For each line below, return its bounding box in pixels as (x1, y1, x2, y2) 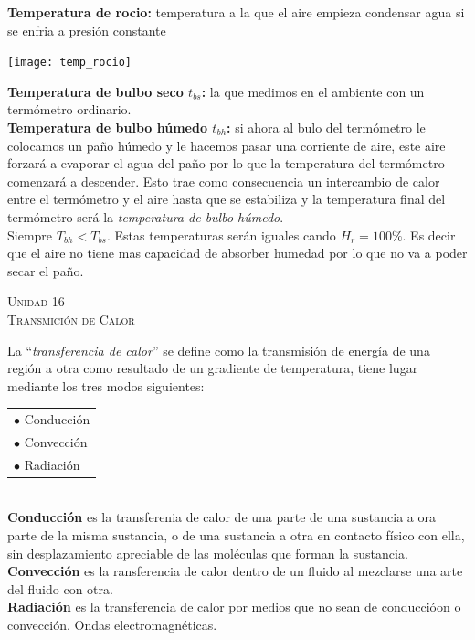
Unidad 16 (7, 292, 65, 311)
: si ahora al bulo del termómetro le (227, 118, 426, 137)
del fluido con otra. (7, 579, 113, 598)
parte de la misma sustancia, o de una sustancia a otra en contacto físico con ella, (7, 526, 465, 545)
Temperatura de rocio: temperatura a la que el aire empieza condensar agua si (7, 3, 465, 21)
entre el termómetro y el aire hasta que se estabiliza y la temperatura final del (7, 189, 446, 208)
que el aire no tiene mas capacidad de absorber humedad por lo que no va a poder (7, 243, 468, 262)
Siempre (7, 225, 53, 244)
